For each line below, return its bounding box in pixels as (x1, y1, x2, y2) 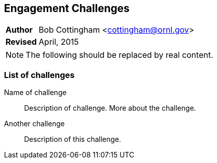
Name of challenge (4, 88, 67, 97)
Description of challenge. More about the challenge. (24, 104, 196, 113)
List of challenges (4, 69, 75, 80)
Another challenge (4, 119, 65, 128)
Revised (6, 37, 37, 47)
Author (6, 25, 33, 35)
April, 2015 (39, 37, 79, 47)
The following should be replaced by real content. (26, 50, 213, 60)
